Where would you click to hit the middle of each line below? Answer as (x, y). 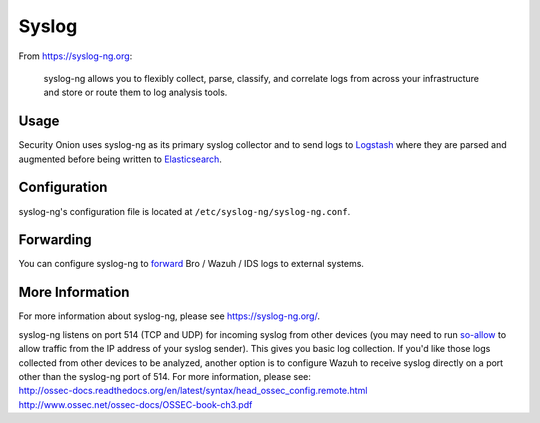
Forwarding (55, 240)
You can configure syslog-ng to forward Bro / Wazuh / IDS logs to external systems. (191, 264)
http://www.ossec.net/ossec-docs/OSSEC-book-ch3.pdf (135, 404)
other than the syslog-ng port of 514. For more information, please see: (165, 376)
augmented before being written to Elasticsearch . (120, 159)
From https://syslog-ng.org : (75, 56)
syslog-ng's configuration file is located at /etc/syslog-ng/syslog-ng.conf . (184, 211)
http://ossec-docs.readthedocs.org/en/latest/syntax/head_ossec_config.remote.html (193, 391)
